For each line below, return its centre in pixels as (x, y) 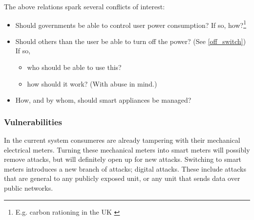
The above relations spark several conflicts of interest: (85, 6)
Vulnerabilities (33, 121)
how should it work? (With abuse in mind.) (92, 83)
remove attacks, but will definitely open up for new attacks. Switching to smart (123, 159)
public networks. (29, 188)
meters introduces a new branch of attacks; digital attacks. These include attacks (125, 168)
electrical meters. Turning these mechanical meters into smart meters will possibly (127, 149)
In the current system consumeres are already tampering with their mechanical (122, 140)
